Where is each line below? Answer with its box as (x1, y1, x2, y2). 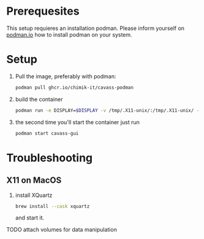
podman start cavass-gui (15, 130, 79, 136)
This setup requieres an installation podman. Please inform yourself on (6, 24, 185, 32)
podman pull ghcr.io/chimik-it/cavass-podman (15, 84, 134, 90)
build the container (15, 95, 63, 103)
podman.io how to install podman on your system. (6, 31, 133, 38)
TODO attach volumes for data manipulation (6, 226, 118, 233)
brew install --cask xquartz (15, 203, 90, 209)
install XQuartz (15, 191, 53, 199)
